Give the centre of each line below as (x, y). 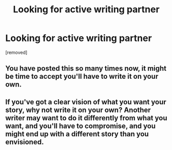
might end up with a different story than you (77, 134)
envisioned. (25, 142)
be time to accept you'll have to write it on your (82, 77)
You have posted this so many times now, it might (86, 68)
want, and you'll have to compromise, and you (80, 126)
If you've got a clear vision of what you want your (86, 102)
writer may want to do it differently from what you (86, 118)
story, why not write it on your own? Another (78, 110)
